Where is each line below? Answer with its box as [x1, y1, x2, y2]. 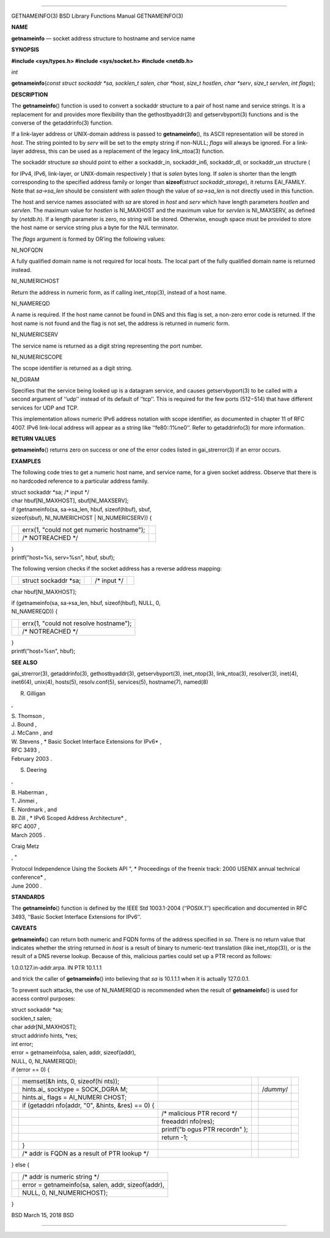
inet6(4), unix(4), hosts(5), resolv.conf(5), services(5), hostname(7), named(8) [11, 678, 209, 686]
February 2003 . [11, 755, 52, 762]
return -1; [161, 1134, 188, 1142]
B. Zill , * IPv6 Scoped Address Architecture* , [11, 814, 127, 821]
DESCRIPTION [11, 90, 48, 98]
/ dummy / [262, 1085, 288, 1094]
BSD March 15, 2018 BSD [11, 1212, 75, 1219]
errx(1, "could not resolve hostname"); [22, 619, 132, 628]
